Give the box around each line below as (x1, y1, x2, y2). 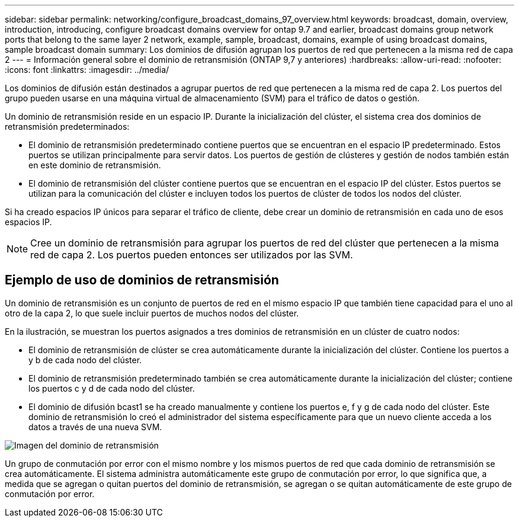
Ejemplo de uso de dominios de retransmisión (5, 273, 279, 288)
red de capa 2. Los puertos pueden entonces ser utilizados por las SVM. (30, 249, 353, 261)
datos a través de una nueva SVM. (28, 421, 162, 432)
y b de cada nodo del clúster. (28, 354, 142, 365)
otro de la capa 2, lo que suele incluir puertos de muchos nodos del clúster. (5, 308, 299, 318)
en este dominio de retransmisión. (28, 160, 161, 170)
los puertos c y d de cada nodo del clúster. (28, 383, 195, 393)
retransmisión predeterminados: (5, 121, 130, 132)
